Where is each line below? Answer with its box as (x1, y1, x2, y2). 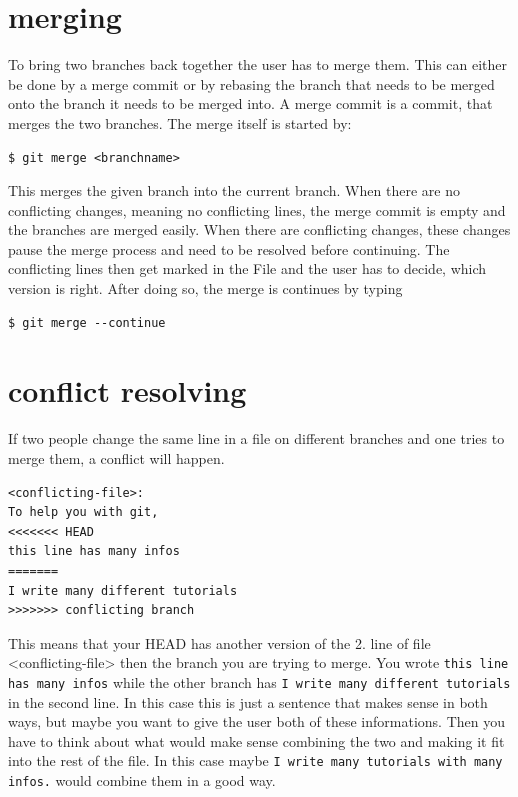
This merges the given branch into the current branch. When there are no (8, 180, 460, 201)
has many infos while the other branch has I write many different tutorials (8, 671, 511, 692)
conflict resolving (8, 370, 247, 411)
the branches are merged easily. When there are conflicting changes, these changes (8, 219, 511, 240)
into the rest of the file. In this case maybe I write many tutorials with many (8, 750, 503, 771)
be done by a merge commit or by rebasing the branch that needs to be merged (8, 73, 495, 94)
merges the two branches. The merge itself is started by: (8, 112, 352, 133)
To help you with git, (8, 505, 159, 520)
